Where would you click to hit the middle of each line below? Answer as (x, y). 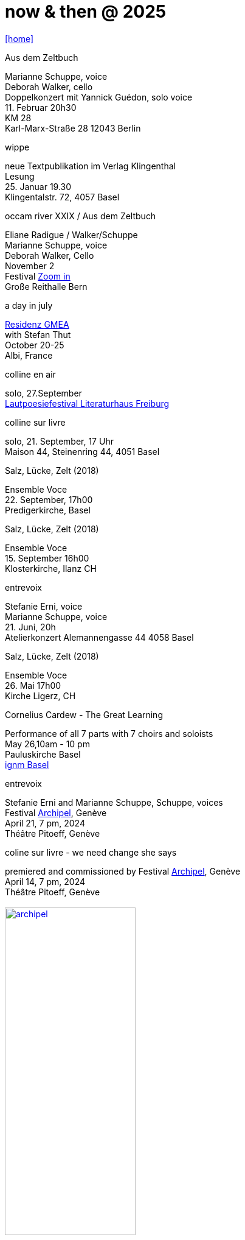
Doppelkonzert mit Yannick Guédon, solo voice (99, 97)
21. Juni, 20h (30, 627)
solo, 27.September (43, 393)
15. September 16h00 (47, 558)
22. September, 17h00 (49, 499)
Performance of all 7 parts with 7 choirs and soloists (109, 733)
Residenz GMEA (37, 324)
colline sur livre (35, 422)
